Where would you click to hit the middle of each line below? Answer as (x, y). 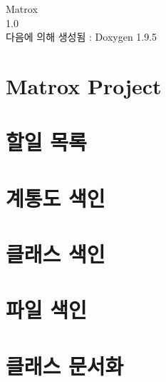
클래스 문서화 (65, 365)
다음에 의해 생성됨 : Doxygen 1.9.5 (82, 37)
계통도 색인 (56, 197)
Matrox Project (84, 85)
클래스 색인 (56, 254)
